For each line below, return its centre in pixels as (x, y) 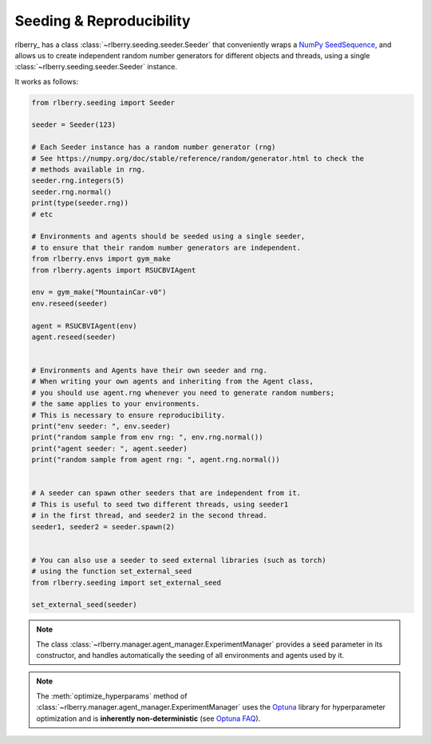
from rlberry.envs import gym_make (101, 259)
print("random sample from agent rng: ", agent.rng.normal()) (156, 460)
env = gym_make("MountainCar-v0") (99, 292)
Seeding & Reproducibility (103, 21)
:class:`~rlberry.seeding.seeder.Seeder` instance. (96, 67)
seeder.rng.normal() (71, 192)
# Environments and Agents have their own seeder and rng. (149, 370)
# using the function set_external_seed (111, 571)
